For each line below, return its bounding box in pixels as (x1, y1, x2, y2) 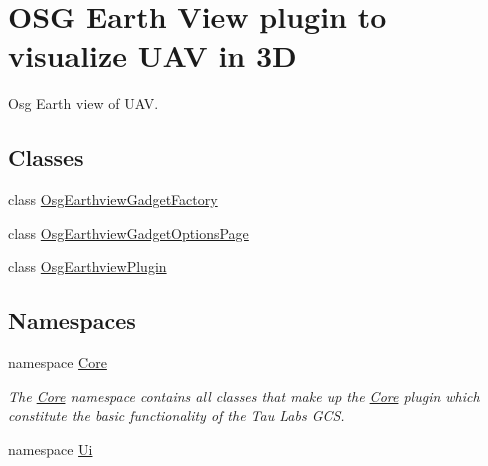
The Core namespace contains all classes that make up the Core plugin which (8, 385, 480, 406)
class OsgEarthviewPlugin (8, 256, 167, 277)
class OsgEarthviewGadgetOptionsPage (8, 222, 249, 243)
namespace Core (8, 352, 107, 373)
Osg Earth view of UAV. (8, 93, 159, 114)
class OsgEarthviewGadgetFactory (8, 189, 218, 210)
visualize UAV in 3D (8, 35, 297, 76)
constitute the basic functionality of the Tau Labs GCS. (8, 405, 345, 426)
